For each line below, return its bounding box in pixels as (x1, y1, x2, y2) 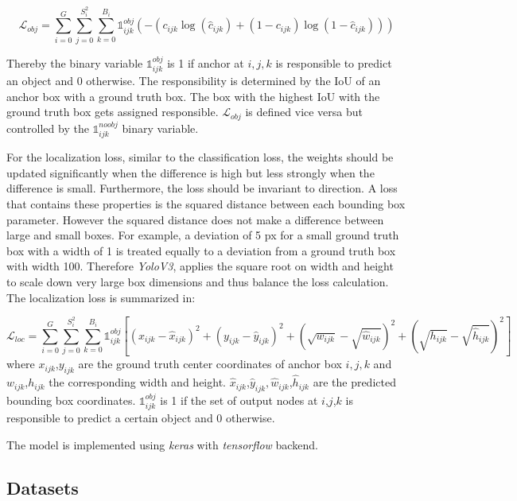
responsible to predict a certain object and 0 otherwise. (6, 410, 275, 426)
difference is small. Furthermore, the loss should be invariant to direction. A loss (6, 180, 398, 196)
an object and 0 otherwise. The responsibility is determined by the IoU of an (6, 72, 381, 89)
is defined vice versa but (245, 103, 363, 120)
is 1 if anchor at (167, 54, 244, 71)
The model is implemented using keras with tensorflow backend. (6, 436, 318, 452)
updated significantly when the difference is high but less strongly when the (6, 164, 375, 181)
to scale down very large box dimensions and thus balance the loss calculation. (6, 273, 389, 289)
